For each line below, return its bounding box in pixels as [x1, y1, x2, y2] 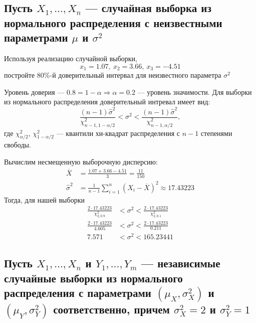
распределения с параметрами [4, 285, 151, 300]
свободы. [4, 139, 31, 150]
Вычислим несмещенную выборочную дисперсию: [4, 156, 158, 167]
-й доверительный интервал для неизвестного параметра [50, 70, 221, 80]
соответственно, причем [53, 301, 170, 317]
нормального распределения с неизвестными [4, 15, 222, 30]
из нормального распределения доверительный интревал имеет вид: [4, 96, 210, 107]
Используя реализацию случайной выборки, [4, 53, 137, 63]
